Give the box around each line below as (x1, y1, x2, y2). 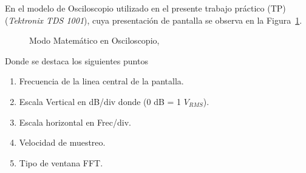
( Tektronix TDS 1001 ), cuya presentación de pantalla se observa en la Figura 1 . (5, 13, 302, 26)
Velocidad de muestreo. (19, 136, 106, 149)
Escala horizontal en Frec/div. (19, 115, 131, 128)
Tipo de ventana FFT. (19, 156, 103, 169)
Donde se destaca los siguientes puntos (5, 54, 148, 67)
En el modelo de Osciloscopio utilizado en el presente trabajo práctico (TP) (5, 2, 286, 14)
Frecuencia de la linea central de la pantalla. (19, 75, 184, 87)
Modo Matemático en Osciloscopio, (29, 34, 160, 47)
